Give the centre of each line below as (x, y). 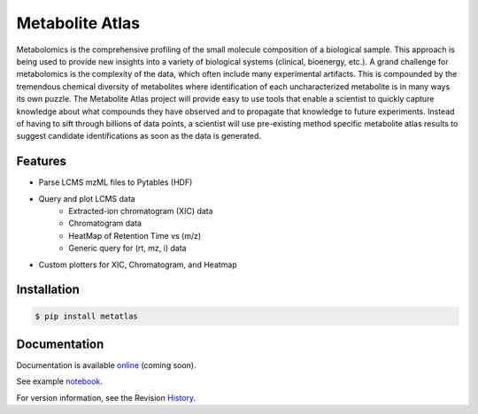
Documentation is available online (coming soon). (106, 365)
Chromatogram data (105, 223)
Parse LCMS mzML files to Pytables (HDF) (116, 182)
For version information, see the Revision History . (106, 397)
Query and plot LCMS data (87, 198)
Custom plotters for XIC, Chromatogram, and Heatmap (138, 264)
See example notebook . (60, 381)
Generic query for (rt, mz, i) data (127, 249)
